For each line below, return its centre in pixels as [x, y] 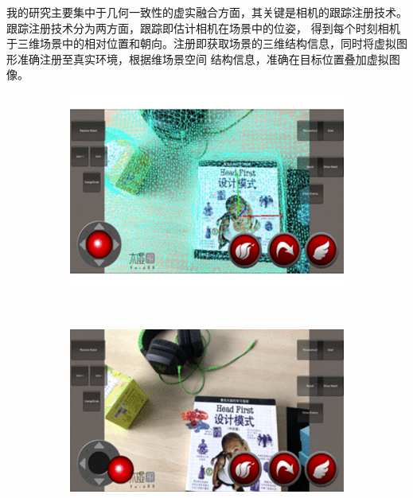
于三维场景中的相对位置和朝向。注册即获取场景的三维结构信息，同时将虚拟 [201, 43]
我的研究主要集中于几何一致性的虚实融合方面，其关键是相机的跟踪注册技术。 [207, 12]
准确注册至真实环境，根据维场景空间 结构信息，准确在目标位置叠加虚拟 [203, 58]
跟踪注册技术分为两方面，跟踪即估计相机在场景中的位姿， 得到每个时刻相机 [203, 27]
